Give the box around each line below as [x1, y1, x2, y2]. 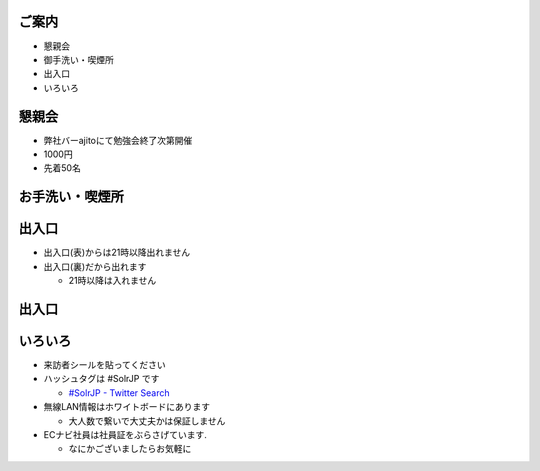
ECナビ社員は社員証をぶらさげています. [43, 428, 207, 440]
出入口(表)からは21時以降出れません [43, 246, 191, 259]
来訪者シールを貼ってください [43, 359, 166, 370]
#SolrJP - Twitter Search [68, 386, 170, 399]
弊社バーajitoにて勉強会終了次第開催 [43, 134, 193, 146]
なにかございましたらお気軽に [68, 443, 192, 455]
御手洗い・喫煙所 [43, 53, 114, 65]
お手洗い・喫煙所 [18, 188, 124, 205]
